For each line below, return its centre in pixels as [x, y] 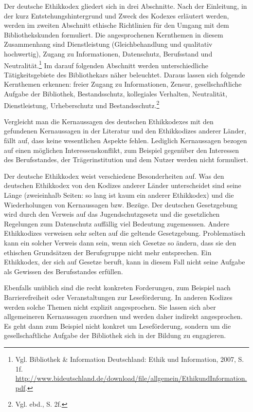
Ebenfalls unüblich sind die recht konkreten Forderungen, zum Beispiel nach [117, 288]
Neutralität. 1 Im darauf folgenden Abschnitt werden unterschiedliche [106, 64]
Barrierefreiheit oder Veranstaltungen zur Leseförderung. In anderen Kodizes [118, 297]
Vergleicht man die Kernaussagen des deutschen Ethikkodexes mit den [109, 121]
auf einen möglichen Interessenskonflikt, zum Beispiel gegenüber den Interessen [121, 150]
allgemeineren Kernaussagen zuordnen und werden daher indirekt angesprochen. [123, 316]
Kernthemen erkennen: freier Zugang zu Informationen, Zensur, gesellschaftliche [123, 84]
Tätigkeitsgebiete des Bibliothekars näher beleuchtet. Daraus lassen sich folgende [125, 74]
